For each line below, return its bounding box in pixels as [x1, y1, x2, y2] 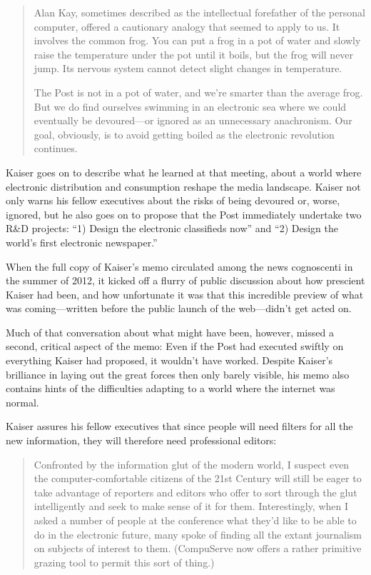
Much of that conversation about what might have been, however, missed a [6, 324, 334, 339]
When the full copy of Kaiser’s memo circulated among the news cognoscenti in [6, 259, 353, 274]
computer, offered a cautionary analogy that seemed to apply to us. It [34, 19, 340, 34]
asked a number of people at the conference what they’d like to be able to [34, 513, 357, 527]
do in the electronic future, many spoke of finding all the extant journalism [34, 526, 362, 541]
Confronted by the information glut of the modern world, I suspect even [34, 456, 350, 471]
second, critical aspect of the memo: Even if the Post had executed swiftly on [6, 339, 344, 354]
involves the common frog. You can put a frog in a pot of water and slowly [34, 33, 361, 48]
